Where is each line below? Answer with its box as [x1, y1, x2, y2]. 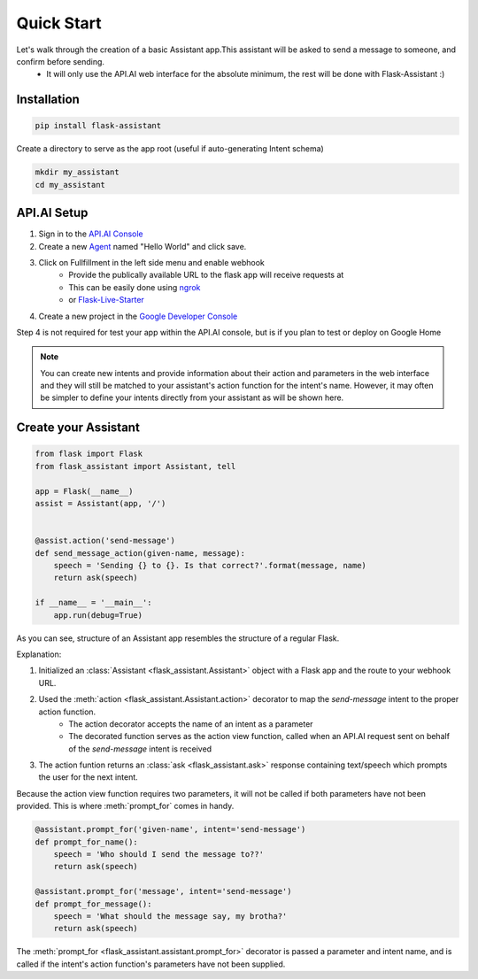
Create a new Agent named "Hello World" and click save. [38, 241, 247, 251]
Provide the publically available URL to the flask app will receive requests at [68, 270, 344, 281]
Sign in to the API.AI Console [38, 228, 143, 239]
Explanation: [16, 649, 62, 659]
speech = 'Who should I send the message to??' [53, 850, 265, 859]
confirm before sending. [16, 56, 105, 66]
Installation [16, 92, 80, 107]
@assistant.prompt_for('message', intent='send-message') [35, 886, 292, 897]
